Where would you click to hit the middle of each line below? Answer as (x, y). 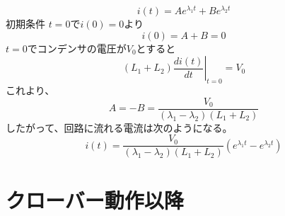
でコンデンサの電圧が (77, 48)
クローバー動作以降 (95, 199)
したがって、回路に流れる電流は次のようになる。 (119, 127)
